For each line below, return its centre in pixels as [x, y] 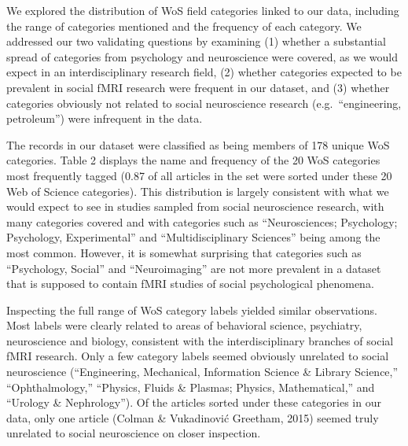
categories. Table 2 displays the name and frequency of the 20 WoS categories [193, 160]
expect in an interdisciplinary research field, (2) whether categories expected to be [204, 72]
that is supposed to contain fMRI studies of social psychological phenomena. [190, 284]
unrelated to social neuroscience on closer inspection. [134, 433]
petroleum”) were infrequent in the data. [105, 118]
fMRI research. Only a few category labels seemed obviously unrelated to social [198, 356]
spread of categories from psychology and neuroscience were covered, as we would [202, 56]
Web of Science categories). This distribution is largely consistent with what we [198, 191]
